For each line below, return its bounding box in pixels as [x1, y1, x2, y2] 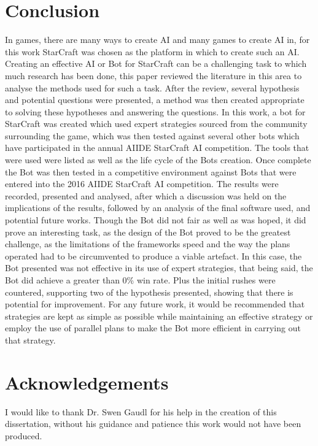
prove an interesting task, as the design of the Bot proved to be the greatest [5, 225, 291, 238]
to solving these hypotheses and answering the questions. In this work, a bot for [5, 105, 306, 118]
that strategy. [5, 333, 56, 346]
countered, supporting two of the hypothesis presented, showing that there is [5, 285, 293, 298]
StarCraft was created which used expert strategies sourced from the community [5, 117, 308, 130]
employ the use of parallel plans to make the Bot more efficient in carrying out [5, 321, 301, 334]
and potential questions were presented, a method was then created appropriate [5, 93, 304, 106]
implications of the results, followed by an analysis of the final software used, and [5, 201, 311, 214]
